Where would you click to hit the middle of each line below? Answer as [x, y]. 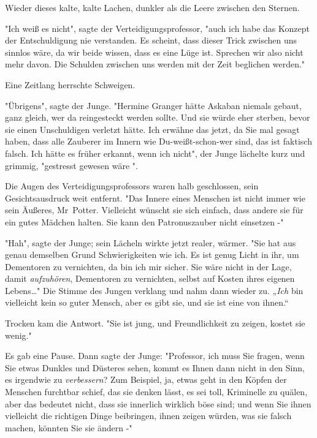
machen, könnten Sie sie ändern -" [69, 427]
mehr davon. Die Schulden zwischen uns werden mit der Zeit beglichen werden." [155, 64]
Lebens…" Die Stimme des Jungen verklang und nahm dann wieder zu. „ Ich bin [154, 290]
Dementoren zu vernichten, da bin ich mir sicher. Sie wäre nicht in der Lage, [148, 266]
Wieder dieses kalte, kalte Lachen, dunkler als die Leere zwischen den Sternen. [152, 7]
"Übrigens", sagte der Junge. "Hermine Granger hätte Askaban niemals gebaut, [153, 105]
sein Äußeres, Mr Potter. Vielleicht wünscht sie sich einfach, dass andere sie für [154, 210]
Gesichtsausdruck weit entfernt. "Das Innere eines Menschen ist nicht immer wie [155, 198]
